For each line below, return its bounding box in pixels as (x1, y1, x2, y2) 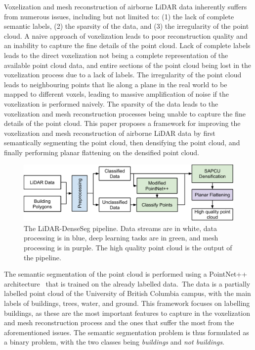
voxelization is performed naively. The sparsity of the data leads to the (4, 98, 218, 109)
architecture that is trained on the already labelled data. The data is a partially (4, 278, 251, 289)
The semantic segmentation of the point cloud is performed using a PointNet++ (4, 269, 248, 279)
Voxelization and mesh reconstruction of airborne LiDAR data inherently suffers (4, 1, 247, 11)
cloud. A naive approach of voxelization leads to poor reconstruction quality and (4, 30, 248, 41)
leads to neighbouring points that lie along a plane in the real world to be (4, 79, 227, 89)
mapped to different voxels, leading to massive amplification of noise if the (4, 89, 229, 99)
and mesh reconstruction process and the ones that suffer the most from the (4, 317, 234, 328)
